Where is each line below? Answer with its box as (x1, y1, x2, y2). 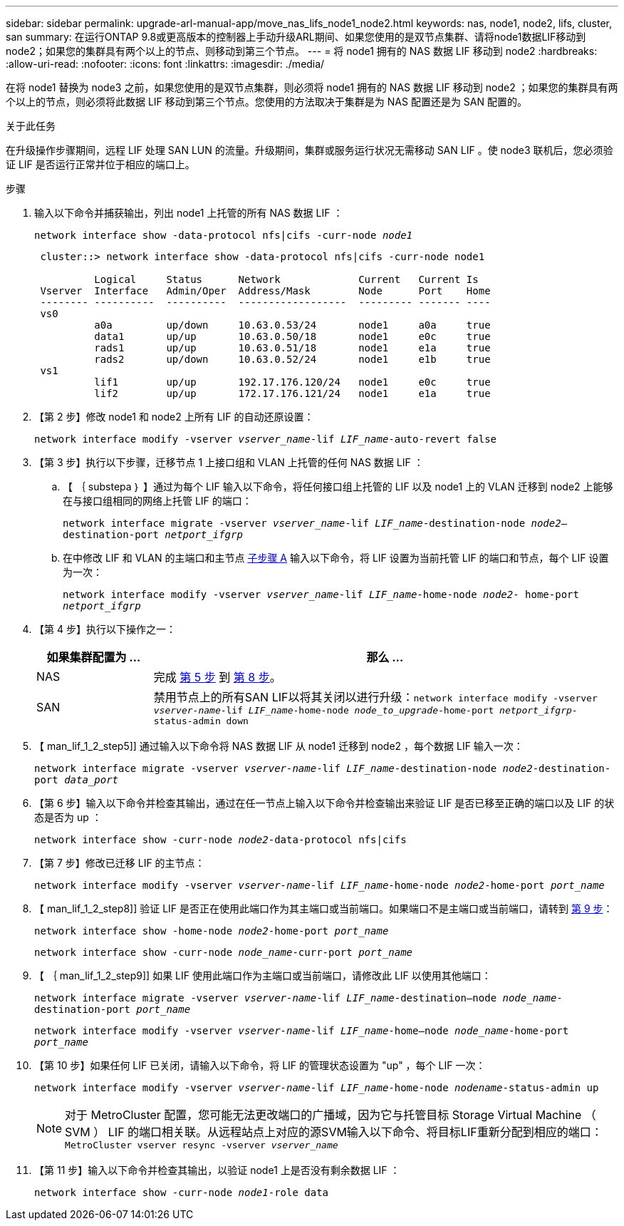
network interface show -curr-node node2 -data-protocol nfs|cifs (34, 834, 407, 845)
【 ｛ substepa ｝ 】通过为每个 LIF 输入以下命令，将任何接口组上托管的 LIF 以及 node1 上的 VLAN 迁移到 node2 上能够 (63, 480, 613, 493)
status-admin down (153, 716, 249, 726)
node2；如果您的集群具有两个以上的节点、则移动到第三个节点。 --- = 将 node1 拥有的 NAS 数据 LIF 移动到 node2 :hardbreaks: (6, 45, 598, 57)
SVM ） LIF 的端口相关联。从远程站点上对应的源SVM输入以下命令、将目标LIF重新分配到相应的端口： (65, 1125, 603, 1139)
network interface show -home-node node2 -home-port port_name (34, 925, 389, 937)
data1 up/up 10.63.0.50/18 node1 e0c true (94, 331, 491, 342)
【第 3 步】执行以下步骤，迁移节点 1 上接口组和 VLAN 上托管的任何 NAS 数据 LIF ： (34, 456, 424, 468)
